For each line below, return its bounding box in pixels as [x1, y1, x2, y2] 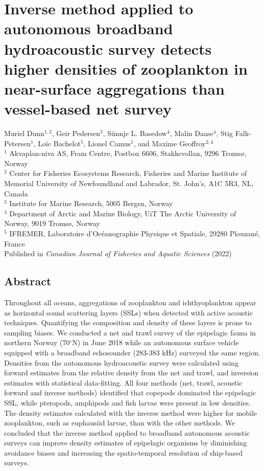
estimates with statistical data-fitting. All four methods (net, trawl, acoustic [4, 377, 243, 388]
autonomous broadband [4, 18, 173, 39]
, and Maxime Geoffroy [133, 138, 206, 148]
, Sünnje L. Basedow [103, 128, 167, 139]
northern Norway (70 [4, 337, 70, 348]
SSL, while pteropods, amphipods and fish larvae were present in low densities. [4, 397, 251, 408]
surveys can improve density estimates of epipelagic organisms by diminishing [4, 437, 247, 448]
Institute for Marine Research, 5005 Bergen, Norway [9, 198, 173, 209]
